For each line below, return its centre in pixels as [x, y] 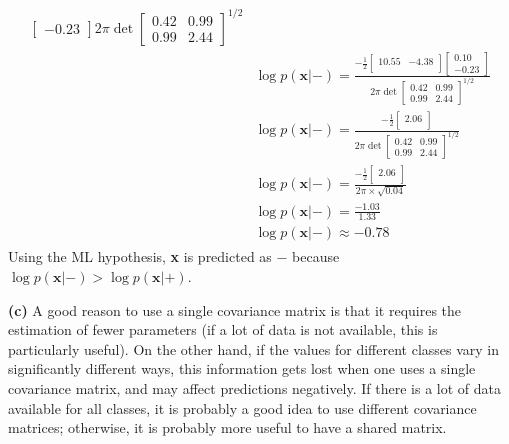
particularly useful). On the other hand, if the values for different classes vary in [254, 348]
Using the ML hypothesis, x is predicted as [140, 256]
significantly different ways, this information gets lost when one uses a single [242, 368]
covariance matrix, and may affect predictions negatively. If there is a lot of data [255, 388]
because [316, 256]
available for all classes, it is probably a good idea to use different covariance [242, 407]
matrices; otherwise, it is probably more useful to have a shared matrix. [227, 427]
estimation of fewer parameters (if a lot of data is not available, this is [223, 329]
